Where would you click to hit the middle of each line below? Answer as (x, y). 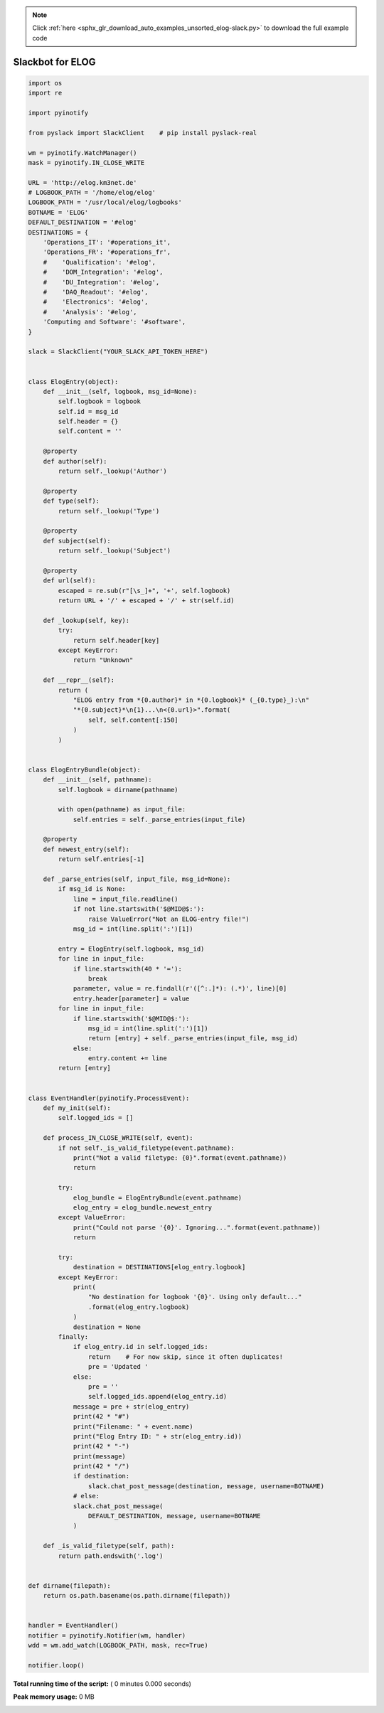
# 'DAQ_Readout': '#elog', (96, 292)
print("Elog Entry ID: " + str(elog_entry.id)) (158, 1436)
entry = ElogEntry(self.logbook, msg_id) (131, 949)
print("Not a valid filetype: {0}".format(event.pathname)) (180, 1158)
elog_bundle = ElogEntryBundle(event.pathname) (158, 1197)
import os (45, 83)
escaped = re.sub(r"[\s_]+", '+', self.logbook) (144, 591)
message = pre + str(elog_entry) (131, 1407)
